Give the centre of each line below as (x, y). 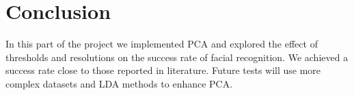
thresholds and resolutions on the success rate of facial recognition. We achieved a (177, 57)
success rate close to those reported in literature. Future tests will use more (163, 70)
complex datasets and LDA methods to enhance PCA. (119, 83)
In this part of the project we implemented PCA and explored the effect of (162, 44)
